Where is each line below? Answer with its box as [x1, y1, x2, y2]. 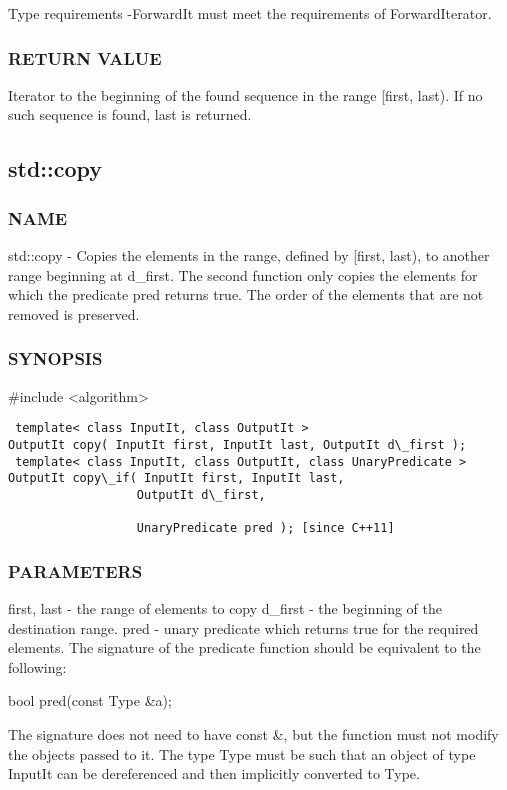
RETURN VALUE [8, 45, 162, 70]
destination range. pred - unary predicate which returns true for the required [8, 617, 479, 638]
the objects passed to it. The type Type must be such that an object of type [8, 743, 476, 764]
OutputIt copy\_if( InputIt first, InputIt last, [8, 471, 345, 486]
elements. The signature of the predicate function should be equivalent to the [8, 637, 481, 658]
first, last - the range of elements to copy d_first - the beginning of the [8, 598, 443, 618]
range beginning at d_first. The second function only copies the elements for [8, 264, 478, 285]
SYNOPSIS [8, 346, 103, 371]
